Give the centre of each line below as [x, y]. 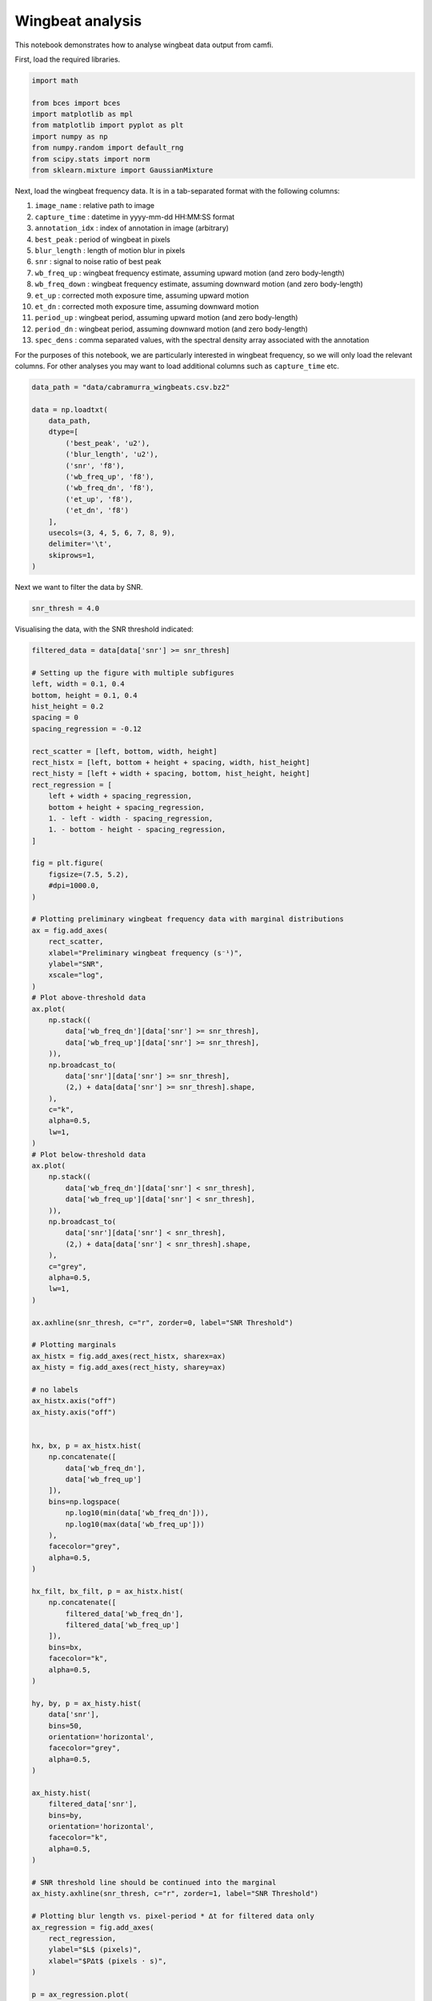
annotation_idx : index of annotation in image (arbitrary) [132, 228]
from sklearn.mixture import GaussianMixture [122, 170]
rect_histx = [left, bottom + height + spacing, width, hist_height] [171, 762]
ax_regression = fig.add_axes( [93, 1927]
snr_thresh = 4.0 [66, 609]
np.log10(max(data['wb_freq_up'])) [135, 1524]
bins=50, [66, 1726]
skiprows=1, [72, 555]
